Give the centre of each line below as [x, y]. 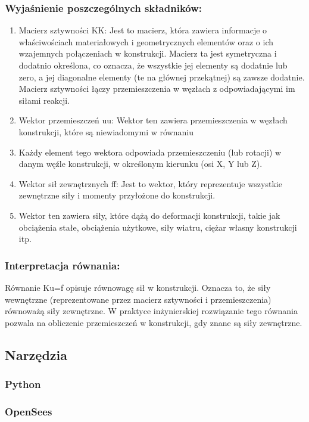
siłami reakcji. [44, 100]
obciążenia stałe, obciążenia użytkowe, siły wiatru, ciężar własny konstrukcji [158, 227]
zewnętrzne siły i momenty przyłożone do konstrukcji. [117, 195]
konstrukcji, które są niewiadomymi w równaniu [106, 131]
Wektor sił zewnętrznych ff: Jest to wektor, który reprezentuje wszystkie [150, 183]
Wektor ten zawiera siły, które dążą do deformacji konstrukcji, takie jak [149, 215]
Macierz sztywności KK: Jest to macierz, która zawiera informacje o [143, 30]
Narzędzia [36, 354]
